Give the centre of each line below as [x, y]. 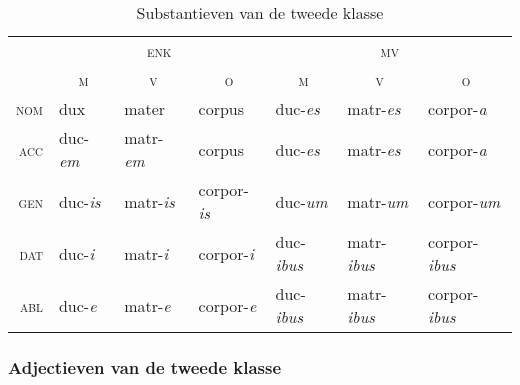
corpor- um [464, 201]
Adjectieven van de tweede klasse [145, 366]
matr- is [149, 201]
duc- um [301, 201]
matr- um [378, 201]
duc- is [79, 201]
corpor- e [227, 305]
